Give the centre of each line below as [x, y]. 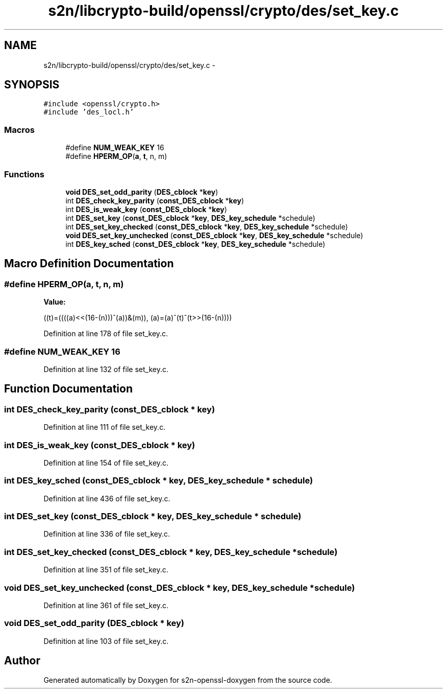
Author [22, 661]
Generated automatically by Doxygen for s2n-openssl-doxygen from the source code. [188, 680]
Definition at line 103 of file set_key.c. [106, 641]
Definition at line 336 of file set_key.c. [107, 534]
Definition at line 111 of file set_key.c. [105, 427]
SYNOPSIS [32, 85]
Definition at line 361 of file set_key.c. [106, 605]
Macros [19, 130]
